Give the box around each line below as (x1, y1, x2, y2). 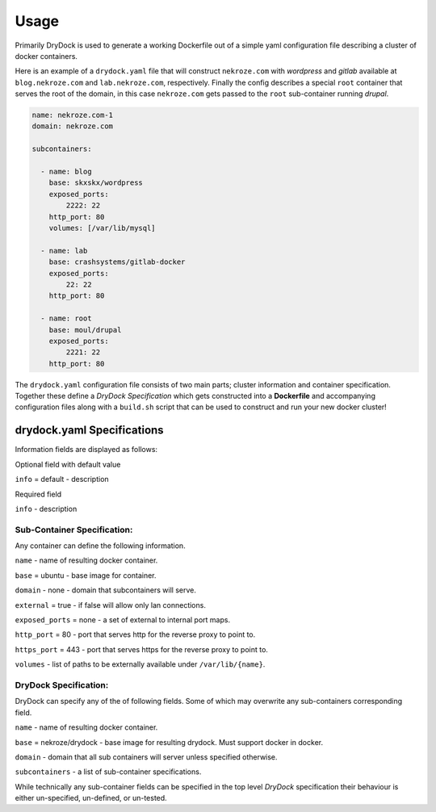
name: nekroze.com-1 (31, 111, 113, 120)
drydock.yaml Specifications (15, 424, 165, 437)
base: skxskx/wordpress (48, 178, 143, 187)
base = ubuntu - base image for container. (15, 570, 157, 580)
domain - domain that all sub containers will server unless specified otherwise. (15, 751, 278, 762)
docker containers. (15, 51, 78, 61)
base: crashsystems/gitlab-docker (48, 257, 186, 266)
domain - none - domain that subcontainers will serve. (15, 585, 197, 595)
